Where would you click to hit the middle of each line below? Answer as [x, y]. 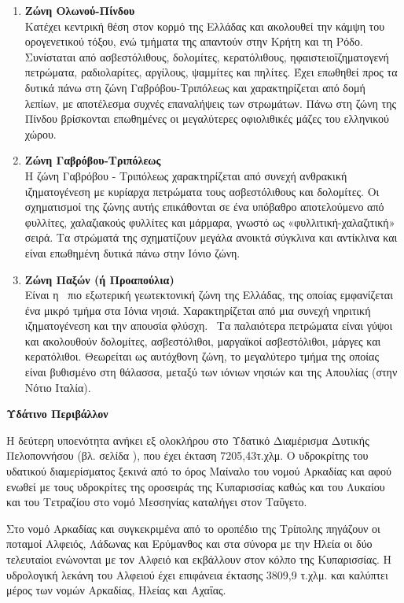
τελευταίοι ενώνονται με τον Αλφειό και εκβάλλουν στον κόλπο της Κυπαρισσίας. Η [199, 559]
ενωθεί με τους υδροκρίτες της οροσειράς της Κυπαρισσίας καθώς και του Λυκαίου [196, 486]
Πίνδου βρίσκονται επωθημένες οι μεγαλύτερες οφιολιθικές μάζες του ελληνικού [207, 118]
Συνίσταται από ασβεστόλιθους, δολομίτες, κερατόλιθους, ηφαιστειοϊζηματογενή [207, 56]
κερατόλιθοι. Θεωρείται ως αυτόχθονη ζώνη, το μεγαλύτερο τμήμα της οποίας [202, 356]
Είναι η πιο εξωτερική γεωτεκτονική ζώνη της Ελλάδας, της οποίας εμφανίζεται [209, 295]
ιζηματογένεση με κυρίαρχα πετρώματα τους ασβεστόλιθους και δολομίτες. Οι [202, 191]
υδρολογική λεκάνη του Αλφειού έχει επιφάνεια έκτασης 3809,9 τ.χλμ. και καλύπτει [197, 574]
